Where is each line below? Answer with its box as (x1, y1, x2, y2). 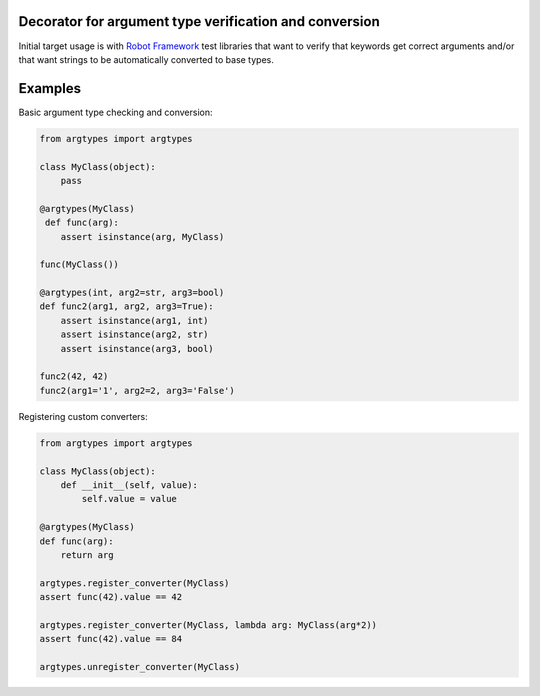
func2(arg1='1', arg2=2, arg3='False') (39, 385, 235, 396)
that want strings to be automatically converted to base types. (18, 53, 275, 65)
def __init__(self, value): (60, 479, 199, 490)
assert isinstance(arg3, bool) (60, 343, 214, 354)
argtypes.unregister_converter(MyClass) (39, 661, 240, 673)
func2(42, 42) (39, 371, 109, 382)
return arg (60, 549, 114, 560)
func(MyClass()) (39, 259, 120, 270)
